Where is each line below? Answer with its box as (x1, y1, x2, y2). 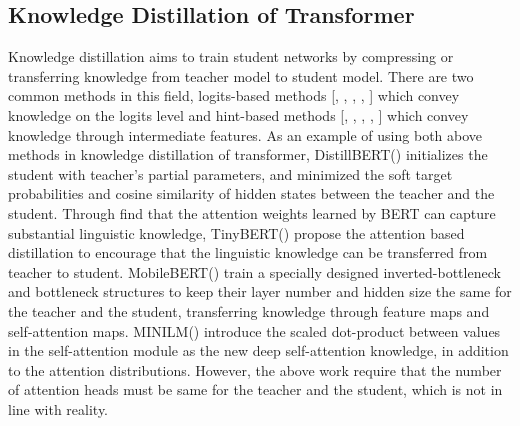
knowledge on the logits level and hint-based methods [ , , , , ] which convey (8, 104, 469, 125)
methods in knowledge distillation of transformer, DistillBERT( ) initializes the (8, 144, 488, 165)
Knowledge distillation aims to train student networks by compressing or (8, 46, 454, 67)
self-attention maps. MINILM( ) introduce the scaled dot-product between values (8, 320, 501, 341)
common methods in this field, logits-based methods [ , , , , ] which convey (8, 85, 460, 106)
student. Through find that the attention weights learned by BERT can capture (8, 202, 496, 223)
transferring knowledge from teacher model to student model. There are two (8, 65, 474, 86)
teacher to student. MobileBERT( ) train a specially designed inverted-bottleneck (8, 261, 501, 282)
